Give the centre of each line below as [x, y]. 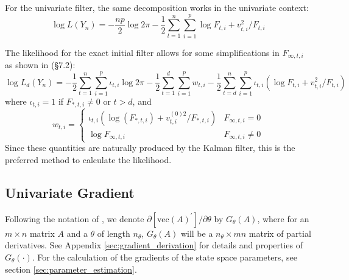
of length [114, 233]
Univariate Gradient [70, 192]
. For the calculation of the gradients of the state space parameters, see [164, 257]
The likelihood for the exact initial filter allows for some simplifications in [142, 52]
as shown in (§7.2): [40, 65]
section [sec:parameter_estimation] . [71, 269]
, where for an [283, 218]
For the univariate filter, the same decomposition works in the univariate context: [157, 7]
